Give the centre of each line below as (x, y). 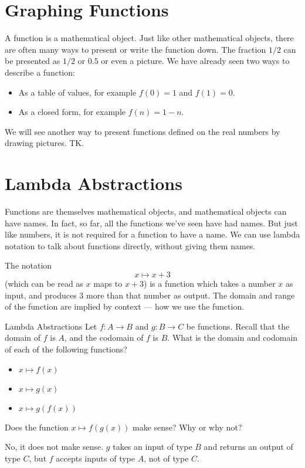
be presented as (33, 61)
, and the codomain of (104, 338)
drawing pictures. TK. (45, 143)
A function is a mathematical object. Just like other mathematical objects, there (149, 38)
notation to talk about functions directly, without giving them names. (130, 245)
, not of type (166, 458)
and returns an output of (248, 447)
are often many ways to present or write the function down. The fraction (135, 49)
